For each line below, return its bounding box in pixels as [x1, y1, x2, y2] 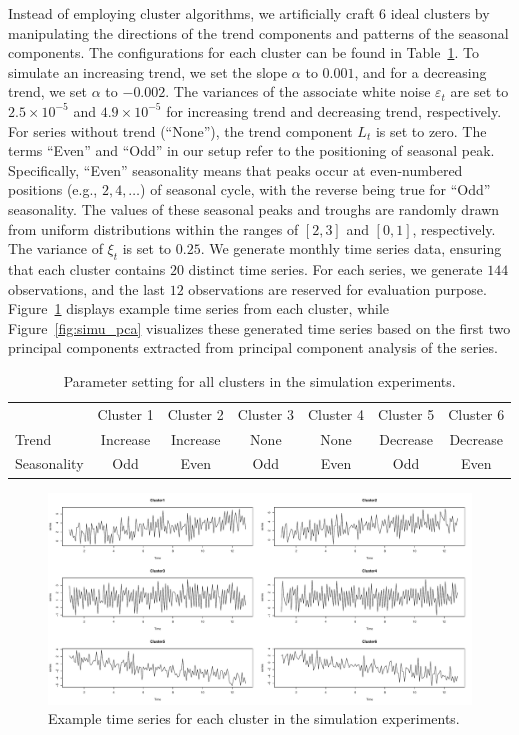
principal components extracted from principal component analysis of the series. [8, 337, 498, 358]
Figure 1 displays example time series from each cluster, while [8, 298, 390, 319]
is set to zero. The [375, 120, 487, 141]
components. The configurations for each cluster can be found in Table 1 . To [8, 42, 479, 63]
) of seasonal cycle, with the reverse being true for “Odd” [140, 179, 491, 200]
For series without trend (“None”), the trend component [8, 120, 353, 141]
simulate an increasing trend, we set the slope [8, 61, 288, 82]
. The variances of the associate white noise [165, 81, 431, 102]
